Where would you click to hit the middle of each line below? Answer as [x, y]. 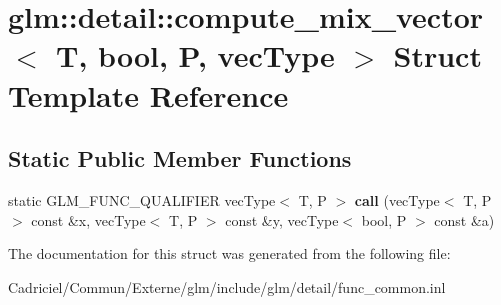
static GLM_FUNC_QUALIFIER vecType [142, 199]
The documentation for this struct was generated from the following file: [229, 253]
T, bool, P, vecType [195, 55]
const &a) [464, 219]
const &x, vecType [88, 219]
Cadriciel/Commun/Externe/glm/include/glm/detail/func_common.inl [227, 286]
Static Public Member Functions [180, 158]
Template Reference [148, 94]
